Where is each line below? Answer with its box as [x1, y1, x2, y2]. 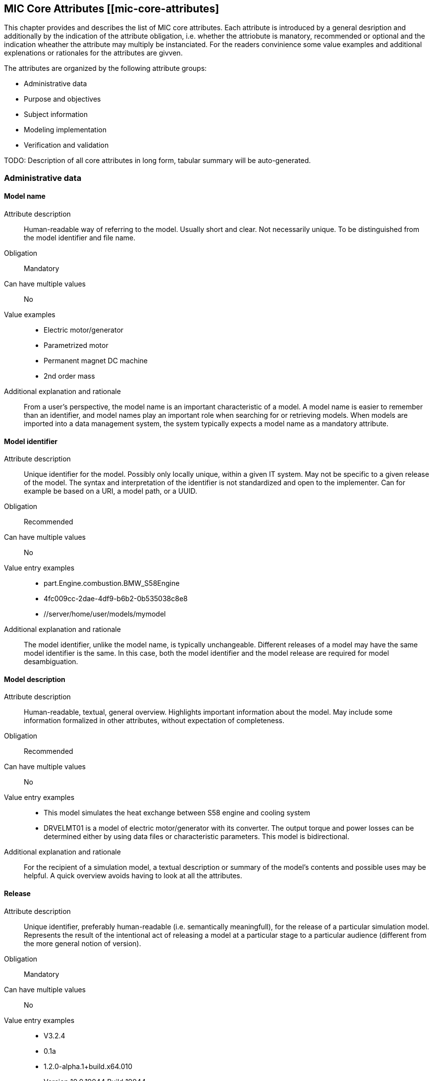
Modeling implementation [24, 125, 107, 134]
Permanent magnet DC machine [44, 356, 148, 365]
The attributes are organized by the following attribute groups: [4, 64, 207, 73]
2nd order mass [44, 372, 95, 381]
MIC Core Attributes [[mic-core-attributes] [4, 2, 219, 15]
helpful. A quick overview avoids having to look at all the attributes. [24, 871, 242, 880]
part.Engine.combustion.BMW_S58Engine [44, 579, 180, 588]
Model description [4, 675, 65, 683]
